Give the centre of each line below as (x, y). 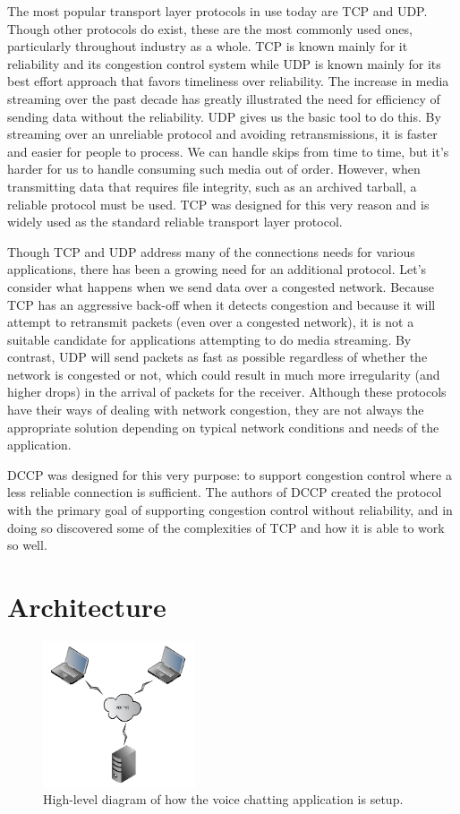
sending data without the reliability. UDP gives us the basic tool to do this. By (224, 116)
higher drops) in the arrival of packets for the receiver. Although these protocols (227, 392)
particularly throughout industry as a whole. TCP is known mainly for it (208, 46)
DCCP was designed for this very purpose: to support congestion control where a (230, 474)
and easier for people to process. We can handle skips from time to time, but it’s (228, 151)
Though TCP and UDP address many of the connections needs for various (211, 251)
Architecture (87, 606)
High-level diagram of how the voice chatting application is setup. (223, 799)
